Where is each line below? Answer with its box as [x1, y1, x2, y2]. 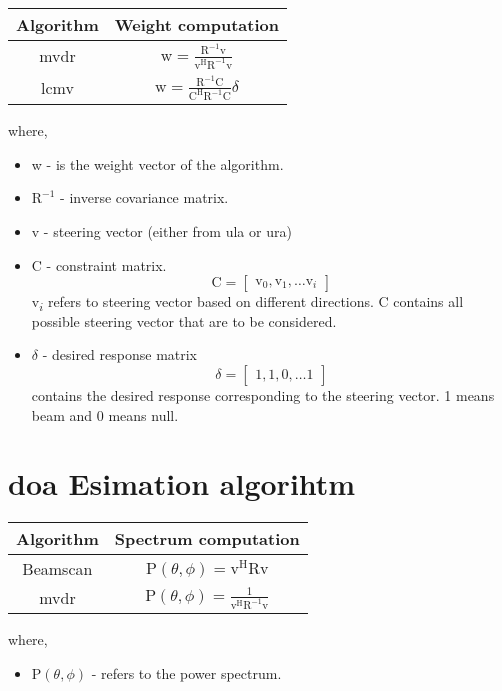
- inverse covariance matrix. [60, 187, 229, 208]
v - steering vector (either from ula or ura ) [31, 221, 292, 242]
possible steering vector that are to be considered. [31, 310, 337, 331]
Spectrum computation [114, 527, 300, 551]
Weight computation [114, 13, 279, 36]
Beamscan [22, 557, 93, 581]
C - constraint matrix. [31, 254, 167, 275]
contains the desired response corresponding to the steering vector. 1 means [31, 385, 495, 406]
